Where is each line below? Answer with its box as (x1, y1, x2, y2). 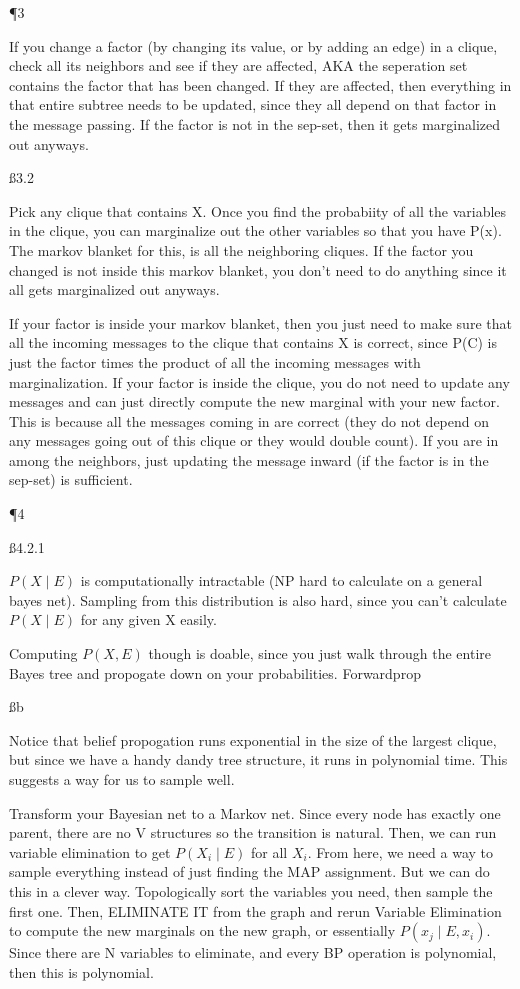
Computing (9, 643, 78, 664)
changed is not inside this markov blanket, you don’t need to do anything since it (9, 259, 507, 280)
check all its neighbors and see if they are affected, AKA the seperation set (9, 55, 468, 76)
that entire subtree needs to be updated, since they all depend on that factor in (9, 94, 497, 115)
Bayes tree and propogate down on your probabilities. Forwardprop (9, 662, 421, 683)
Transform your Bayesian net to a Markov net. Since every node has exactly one (9, 802, 501, 823)
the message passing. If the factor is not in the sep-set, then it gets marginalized (9, 113, 501, 134)
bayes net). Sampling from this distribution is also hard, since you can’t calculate (9, 589, 507, 610)
